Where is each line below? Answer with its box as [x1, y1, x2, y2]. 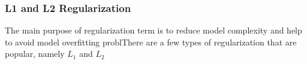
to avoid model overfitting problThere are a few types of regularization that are [5, 35, 297, 48]
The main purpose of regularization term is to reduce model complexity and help [5, 24, 302, 36]
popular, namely [5, 47, 65, 60]
